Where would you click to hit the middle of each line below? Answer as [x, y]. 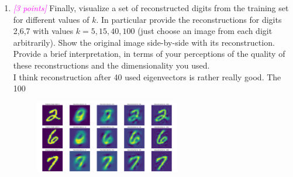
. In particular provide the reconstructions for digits [189, 19]
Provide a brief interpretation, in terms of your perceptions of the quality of [149, 54]
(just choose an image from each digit [205, 31]
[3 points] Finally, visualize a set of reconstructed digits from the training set [151, 8]
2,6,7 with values [43, 31]
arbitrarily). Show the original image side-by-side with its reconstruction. [144, 42]
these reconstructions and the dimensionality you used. [111, 65]
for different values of [51, 19]
